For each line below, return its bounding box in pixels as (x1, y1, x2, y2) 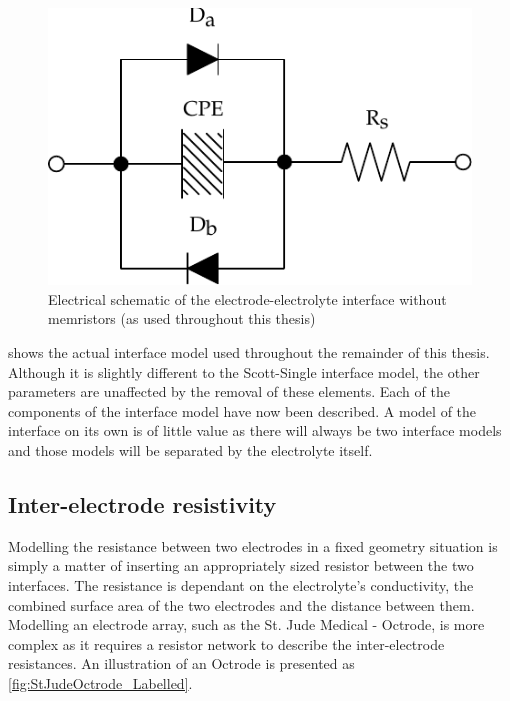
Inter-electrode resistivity (8, 488, 277, 519)
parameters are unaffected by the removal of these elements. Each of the (8, 381, 450, 402)
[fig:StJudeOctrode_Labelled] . (8, 672, 193, 693)
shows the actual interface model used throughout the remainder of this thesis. (8, 341, 490, 362)
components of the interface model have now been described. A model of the (8, 400, 477, 421)
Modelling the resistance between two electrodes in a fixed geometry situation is (8, 535, 498, 556)
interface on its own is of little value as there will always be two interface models (8, 420, 502, 441)
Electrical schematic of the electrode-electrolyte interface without (48, 288, 447, 309)
